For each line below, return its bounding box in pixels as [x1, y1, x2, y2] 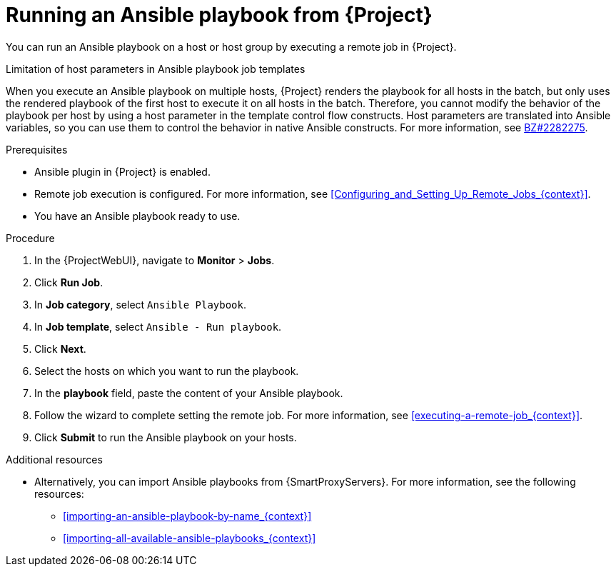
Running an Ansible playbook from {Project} [6, 3, 433, 27]
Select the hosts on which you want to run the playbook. [34, 364, 299, 377]
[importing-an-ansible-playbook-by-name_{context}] [63, 509, 312, 522]
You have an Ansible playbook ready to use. [34, 209, 241, 222]
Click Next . [34, 342, 86, 355]
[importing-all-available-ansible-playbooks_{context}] [63, 531, 316, 544]
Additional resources [6, 453, 103, 466]
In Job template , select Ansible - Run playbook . [34, 320, 282, 333]
